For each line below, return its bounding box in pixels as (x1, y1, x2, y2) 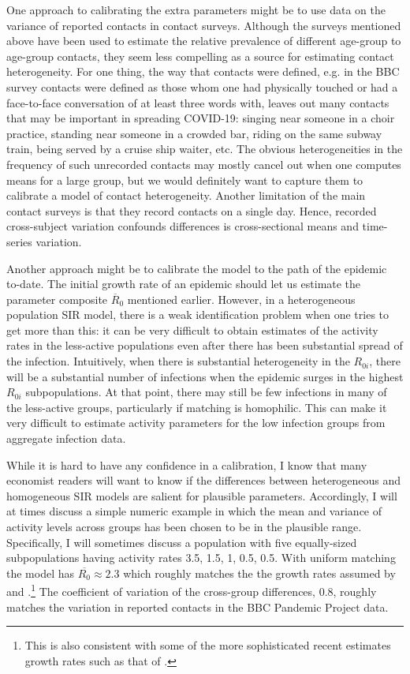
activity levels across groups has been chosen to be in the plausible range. (6, 519, 362, 534)
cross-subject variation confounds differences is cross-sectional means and (6, 218, 359, 234)
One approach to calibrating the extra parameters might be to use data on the (6, 2, 386, 17)
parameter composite (6, 290, 108, 307)
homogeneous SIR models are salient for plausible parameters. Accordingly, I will (6, 487, 397, 504)
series (6, 233, 32, 249)
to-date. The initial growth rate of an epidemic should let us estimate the (6, 275, 361, 292)
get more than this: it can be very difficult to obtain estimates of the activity (6, 321, 378, 338)
